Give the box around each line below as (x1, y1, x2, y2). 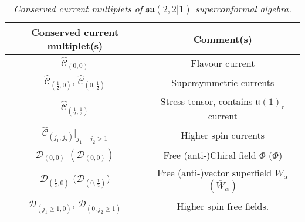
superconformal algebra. (195, 2, 292, 15)
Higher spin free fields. (177, 199, 269, 213)
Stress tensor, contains (160, 94, 253, 108)
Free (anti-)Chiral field (163, 148, 256, 162)
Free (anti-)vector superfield (157, 166, 272, 180)
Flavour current (191, 56, 255, 70)
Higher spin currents (181, 128, 265, 142)
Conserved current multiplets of (13, 2, 143, 15)
